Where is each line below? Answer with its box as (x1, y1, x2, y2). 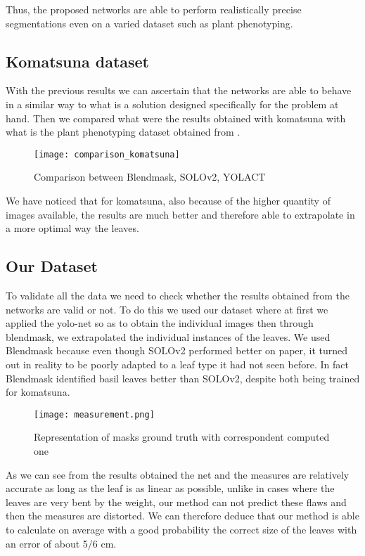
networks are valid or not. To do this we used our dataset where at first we (6, 302, 328, 316)
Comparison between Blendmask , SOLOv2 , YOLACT (34, 169, 266, 184)
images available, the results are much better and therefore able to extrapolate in (6, 207, 355, 221)
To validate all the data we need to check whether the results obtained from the (6, 288, 350, 302)
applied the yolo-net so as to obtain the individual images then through (6, 316, 314, 330)
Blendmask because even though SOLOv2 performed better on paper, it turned (6, 343, 348, 358)
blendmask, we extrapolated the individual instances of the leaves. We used (6, 329, 331, 344)
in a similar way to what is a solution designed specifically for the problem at (6, 96, 339, 111)
